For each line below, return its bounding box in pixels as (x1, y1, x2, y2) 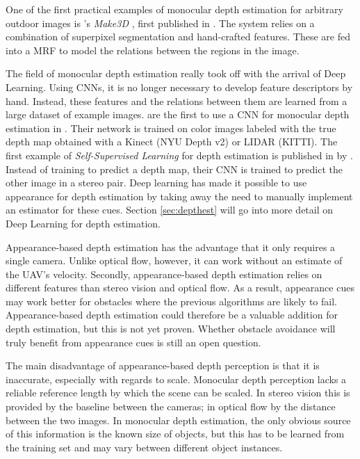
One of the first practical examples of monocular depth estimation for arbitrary (6, 2, 343, 16)
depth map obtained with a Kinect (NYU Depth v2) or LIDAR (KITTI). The (6, 134, 338, 149)
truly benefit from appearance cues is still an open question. (6, 335, 261, 349)
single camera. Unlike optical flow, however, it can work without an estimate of (6, 253, 343, 268)
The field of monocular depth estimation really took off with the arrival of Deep (6, 66, 346, 81)
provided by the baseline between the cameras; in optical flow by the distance (6, 399, 336, 414)
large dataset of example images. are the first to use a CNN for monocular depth (6, 107, 350, 122)
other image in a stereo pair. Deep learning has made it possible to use (6, 175, 307, 190)
